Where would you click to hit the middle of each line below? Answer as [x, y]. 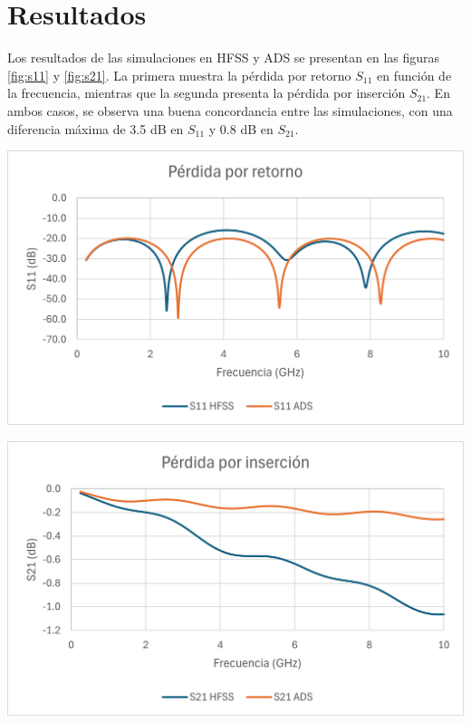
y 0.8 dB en [241, 128]
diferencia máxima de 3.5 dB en [96, 128]
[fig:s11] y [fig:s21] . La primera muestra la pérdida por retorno [179, 75]
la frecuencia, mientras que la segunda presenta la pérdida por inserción [207, 93]
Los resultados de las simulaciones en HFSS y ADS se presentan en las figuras [224, 58]
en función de [414, 75]
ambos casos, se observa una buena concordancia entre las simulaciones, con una [230, 110]
